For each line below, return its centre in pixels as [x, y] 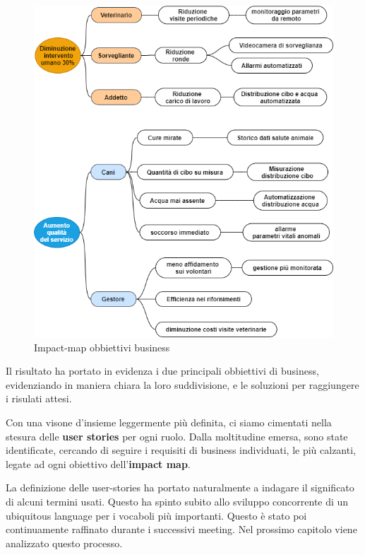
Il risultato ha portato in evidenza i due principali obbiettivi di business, [162, 371]
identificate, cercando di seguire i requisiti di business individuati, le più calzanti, [181, 450]
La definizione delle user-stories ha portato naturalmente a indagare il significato [180, 487]
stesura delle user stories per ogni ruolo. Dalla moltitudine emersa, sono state [177, 436]
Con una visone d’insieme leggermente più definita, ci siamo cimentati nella [169, 422]
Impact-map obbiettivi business [102, 347]
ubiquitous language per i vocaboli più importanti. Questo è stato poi [156, 515]
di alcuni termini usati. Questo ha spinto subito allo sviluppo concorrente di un [177, 501]
